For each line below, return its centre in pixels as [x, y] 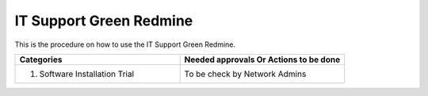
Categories [41, 60]
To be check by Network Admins [245, 74]
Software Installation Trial [87, 74]
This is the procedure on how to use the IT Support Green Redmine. [125, 44]
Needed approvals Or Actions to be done [262, 60]
